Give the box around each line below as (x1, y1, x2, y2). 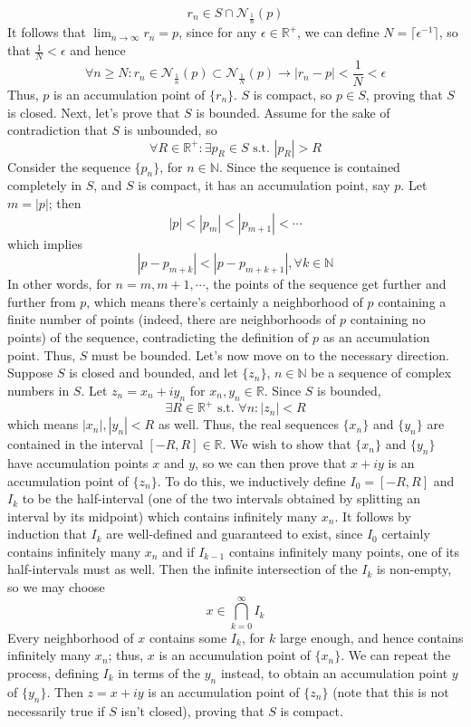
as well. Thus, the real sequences (158, 415, 339, 434)
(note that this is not (332, 682, 449, 701)
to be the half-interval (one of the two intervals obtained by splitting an (22, 489, 421, 508)
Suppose (7, 363, 53, 382)
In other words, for (7, 274, 111, 293)
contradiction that (7, 120, 108, 139)
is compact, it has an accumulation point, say (138, 176, 390, 195)
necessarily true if (7, 701, 105, 720)
